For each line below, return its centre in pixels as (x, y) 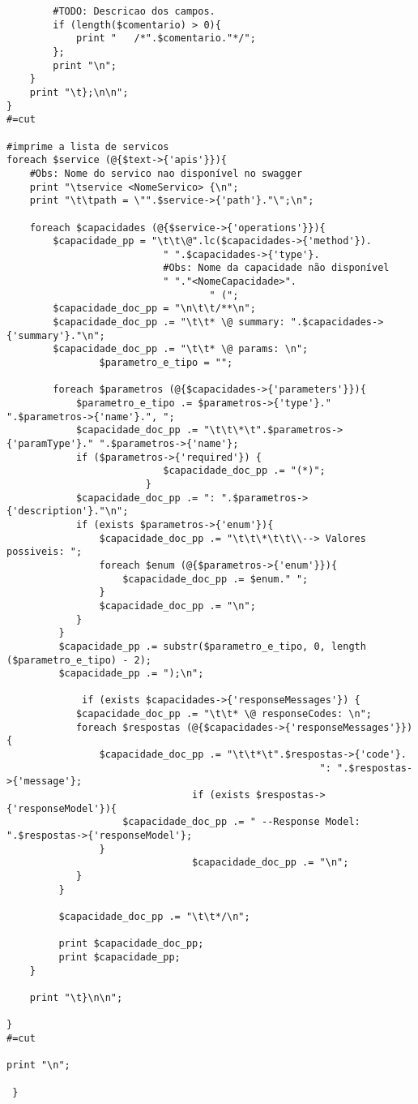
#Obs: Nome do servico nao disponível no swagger (166, 173)
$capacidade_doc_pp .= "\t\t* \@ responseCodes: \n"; (224, 714)
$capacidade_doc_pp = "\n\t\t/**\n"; (154, 309)
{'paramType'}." (50, 444)
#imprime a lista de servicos (88, 146)
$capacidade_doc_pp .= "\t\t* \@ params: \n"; (181, 349)
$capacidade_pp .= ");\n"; (131, 674)
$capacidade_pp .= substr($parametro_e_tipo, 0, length (212, 646)
